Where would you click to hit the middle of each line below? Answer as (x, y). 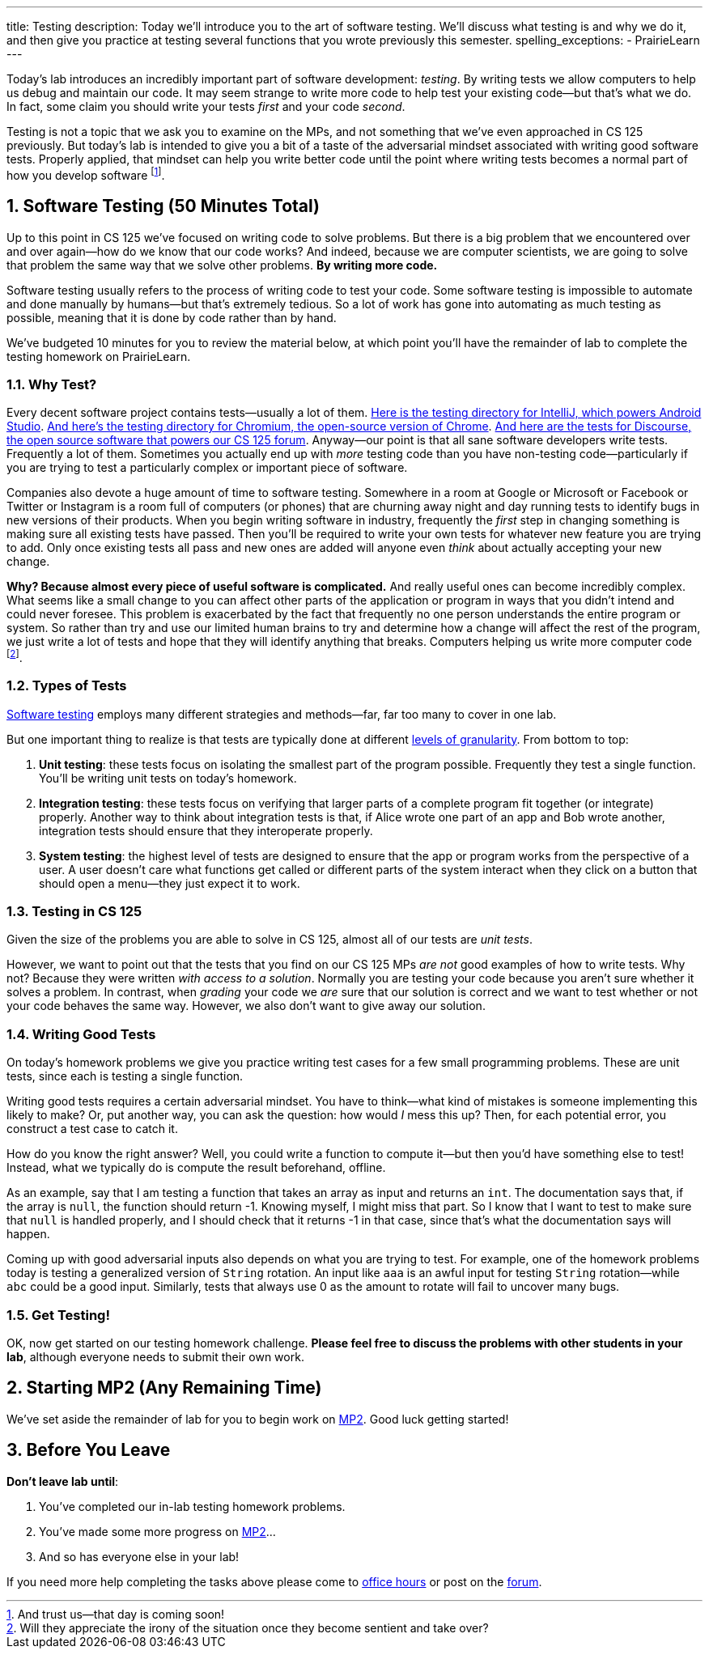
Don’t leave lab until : (63, 1481)
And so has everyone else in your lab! (139, 1556)
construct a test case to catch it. (92, 1129)
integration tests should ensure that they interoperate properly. (206, 830)
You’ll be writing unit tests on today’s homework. (168, 778)
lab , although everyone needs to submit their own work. (155, 1356)
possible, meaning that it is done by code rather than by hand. (172, 317)
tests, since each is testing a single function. (125, 1076)
